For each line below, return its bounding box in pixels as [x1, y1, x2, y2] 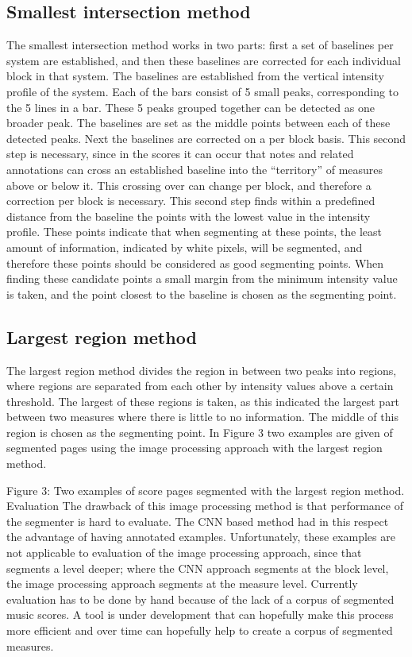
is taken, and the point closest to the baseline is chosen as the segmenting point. [6, 285, 397, 302]
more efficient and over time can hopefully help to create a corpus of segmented [6, 622, 393, 638]
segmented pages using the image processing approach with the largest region [6, 439, 383, 456]
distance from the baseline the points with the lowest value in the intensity [6, 207, 371, 224]
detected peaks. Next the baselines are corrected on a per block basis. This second [6, 129, 406, 146]
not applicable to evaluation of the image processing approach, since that [6, 544, 362, 561]
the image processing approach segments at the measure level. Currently [6, 575, 358, 592]
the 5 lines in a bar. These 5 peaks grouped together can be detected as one [6, 99, 375, 115]
